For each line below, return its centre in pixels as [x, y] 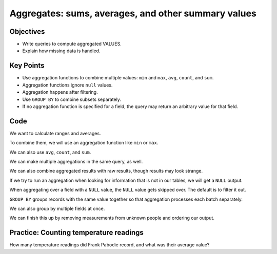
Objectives [27, 31]
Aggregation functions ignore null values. [67, 85]
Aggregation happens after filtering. [60, 92]
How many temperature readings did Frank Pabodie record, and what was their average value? [110, 245]
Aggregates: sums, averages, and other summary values [133, 13]
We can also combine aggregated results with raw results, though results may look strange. [106, 171]
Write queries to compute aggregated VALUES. [72, 44]
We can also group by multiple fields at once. [57, 208]
